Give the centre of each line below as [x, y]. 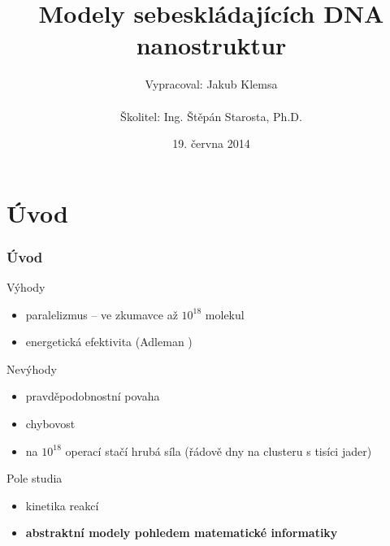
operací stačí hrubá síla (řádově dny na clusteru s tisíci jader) [219, 451]
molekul [225, 314]
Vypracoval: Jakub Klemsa [211, 84]
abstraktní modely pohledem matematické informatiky [182, 533]
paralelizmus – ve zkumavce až [102, 314]
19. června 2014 [211, 143]
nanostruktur [211, 45]
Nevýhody [32, 368]
